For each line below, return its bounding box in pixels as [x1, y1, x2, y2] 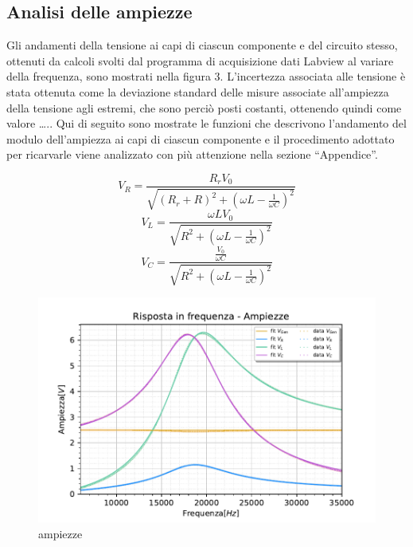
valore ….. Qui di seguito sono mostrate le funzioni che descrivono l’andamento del [6, 115, 407, 132]
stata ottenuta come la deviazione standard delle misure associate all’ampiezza [6, 83, 389, 100]
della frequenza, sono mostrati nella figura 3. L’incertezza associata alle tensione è [6, 68, 406, 85]
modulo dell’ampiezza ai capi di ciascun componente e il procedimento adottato [6, 130, 395, 147]
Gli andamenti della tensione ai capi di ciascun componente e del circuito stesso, [6, 37, 398, 53]
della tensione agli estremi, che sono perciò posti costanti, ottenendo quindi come [6, 99, 402, 116]
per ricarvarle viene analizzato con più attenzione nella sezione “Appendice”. [6, 146, 378, 163]
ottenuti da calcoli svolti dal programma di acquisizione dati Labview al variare [6, 52, 394, 69]
